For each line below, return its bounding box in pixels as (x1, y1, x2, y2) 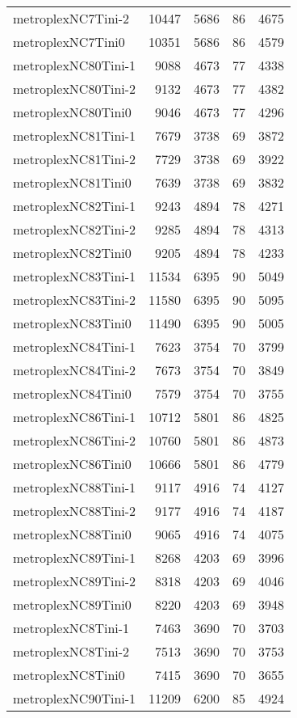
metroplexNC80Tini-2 (13, 79, 136, 98)
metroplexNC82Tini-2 (13, 220, 136, 239)
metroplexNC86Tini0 (13, 454, 132, 473)
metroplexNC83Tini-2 (13, 290, 136, 309)
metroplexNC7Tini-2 (13, 9, 130, 27)
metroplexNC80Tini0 (13, 103, 132, 121)
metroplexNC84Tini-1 (13, 337, 136, 356)
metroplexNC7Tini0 (13, 32, 125, 51)
